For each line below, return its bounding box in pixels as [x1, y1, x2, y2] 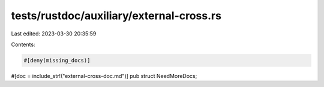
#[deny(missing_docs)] [23, 57, 91, 64]
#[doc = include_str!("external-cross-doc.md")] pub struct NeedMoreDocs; [11, 72, 197, 79]
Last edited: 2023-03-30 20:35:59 [11, 30, 97, 37]
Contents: [11, 41, 35, 48]
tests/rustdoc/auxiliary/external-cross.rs [11, 9, 222, 22]
